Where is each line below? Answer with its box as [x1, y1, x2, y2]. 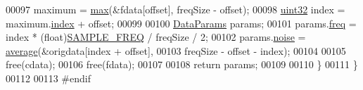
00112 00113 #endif [6, 70, 91, 85]
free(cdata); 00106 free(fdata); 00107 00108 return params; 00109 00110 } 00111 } [6, 57, 358, 72]
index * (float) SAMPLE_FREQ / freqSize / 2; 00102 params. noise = [6, 30, 306, 44]
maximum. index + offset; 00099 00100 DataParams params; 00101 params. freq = [6, 15, 357, 30]
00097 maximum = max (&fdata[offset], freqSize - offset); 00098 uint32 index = [6, 2, 345, 16]
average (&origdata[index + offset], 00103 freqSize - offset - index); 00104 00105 [6, 43, 346, 58]
